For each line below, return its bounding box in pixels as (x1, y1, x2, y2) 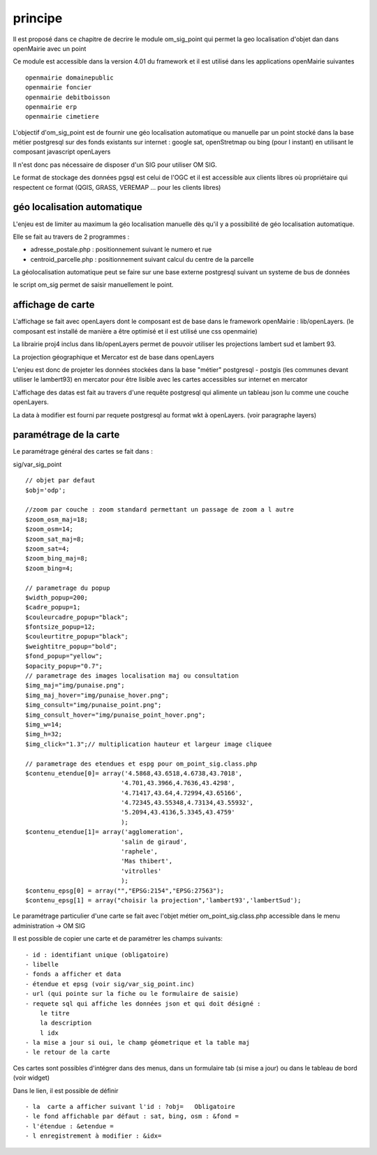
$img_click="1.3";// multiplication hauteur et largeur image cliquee (25, 740, 272, 748)
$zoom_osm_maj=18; (25, 515, 89, 523)
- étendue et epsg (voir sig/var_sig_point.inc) (25, 980, 195, 988)
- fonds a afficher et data (25, 970, 121, 978)
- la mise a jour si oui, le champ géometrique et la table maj (25, 1038, 251, 1047)
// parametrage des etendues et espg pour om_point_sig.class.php (25, 759, 258, 768)
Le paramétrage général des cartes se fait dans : (13, 447, 153, 456)
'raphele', (121, 848, 158, 856)
